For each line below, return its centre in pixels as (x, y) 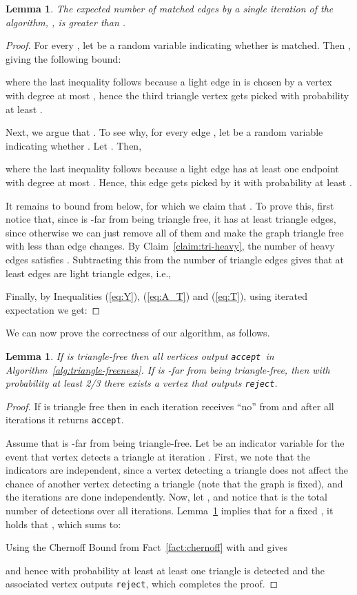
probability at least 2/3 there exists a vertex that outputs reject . (142, 383)
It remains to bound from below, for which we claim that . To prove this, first (170, 205)
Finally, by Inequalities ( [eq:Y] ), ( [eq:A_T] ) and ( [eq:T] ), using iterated (157, 296)
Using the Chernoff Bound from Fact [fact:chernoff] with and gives (147, 547)
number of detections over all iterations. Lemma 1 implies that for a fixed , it (170, 510)
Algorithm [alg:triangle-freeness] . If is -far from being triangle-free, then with (168, 369)
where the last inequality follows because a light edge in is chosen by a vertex (169, 82)
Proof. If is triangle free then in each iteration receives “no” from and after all (170, 406)
